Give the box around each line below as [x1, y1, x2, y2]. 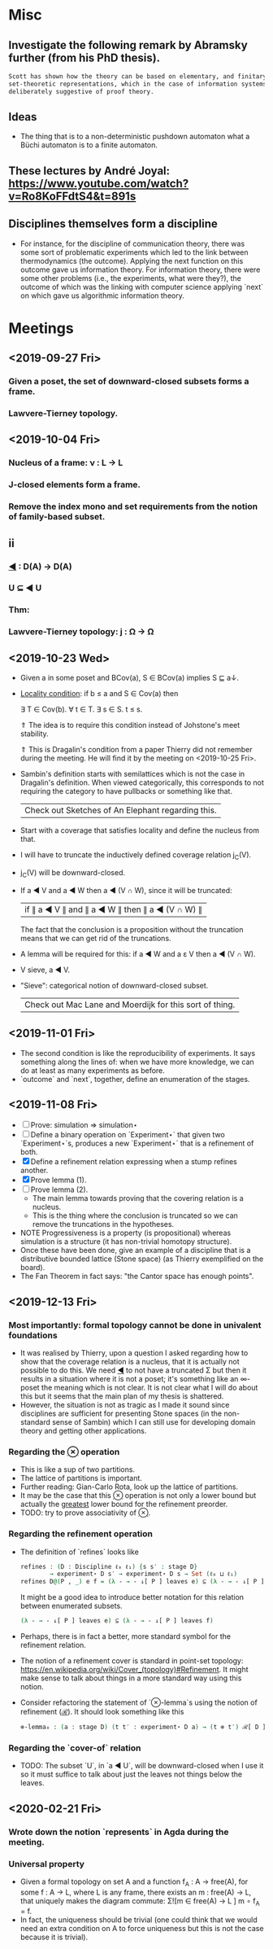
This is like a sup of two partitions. [19, 1465, 136, 1474]
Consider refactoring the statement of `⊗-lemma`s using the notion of [19, 1697, 258, 1707]
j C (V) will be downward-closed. [19, 867, 126, 879]
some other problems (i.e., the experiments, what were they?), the [19, 273, 241, 282]
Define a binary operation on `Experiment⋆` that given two [30, 1130, 225, 1140]
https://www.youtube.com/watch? [8, 177, 189, 191]
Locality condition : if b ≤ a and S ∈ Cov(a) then [19, 689, 179, 699]
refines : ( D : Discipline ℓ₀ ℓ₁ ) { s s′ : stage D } [19, 1562, 197, 1570]
